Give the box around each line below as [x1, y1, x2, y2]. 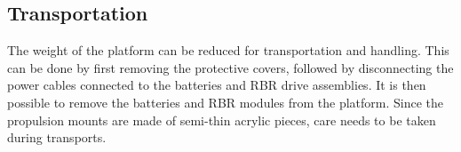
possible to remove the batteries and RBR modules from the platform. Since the [7, 92, 444, 111]
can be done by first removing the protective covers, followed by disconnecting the [7, 58, 454, 76]
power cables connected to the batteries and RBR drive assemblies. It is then [7, 76, 426, 94]
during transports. [7, 128, 107, 147]
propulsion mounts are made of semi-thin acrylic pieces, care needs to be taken [7, 110, 436, 129]
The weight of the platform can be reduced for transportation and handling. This [7, 41, 449, 60]
